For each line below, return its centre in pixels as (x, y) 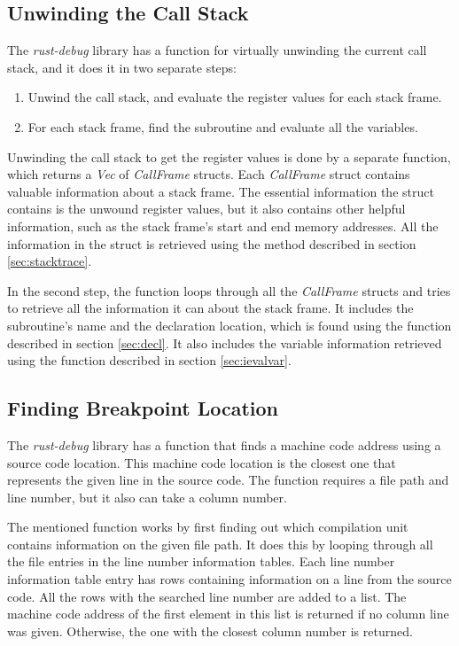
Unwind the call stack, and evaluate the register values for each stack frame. (235, 97)
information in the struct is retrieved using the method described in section (212, 243)
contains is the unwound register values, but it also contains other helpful (206, 209)
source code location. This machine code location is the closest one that (202, 462)
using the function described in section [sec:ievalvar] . (149, 360)
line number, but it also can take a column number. (147, 497)
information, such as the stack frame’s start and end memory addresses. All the (223, 226)
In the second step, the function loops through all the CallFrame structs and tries (229, 290)
